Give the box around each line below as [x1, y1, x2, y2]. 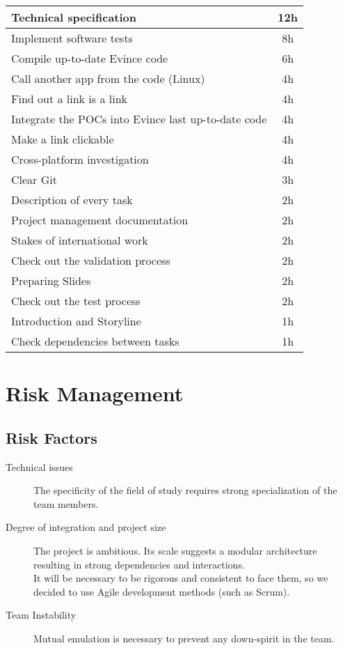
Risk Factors [6, 426, 97, 448]
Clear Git [11, 171, 57, 187]
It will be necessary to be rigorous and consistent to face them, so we [33, 571, 328, 585]
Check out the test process [11, 293, 141, 309]
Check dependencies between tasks [11, 333, 180, 349]
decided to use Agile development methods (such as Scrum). [33, 584, 290, 598]
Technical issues [6, 459, 73, 474]
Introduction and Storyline [11, 313, 141, 329]
